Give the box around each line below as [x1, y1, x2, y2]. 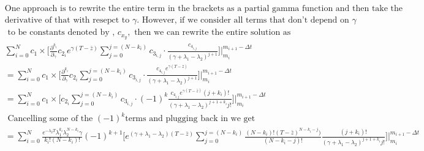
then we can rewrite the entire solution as [134, 28, 291, 37]
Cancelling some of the [7, 114, 93, 123]
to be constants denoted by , [7, 28, 115, 37]
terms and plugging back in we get [125, 114, 256, 123]
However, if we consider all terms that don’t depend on [142, 16, 349, 25]
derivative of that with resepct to [4, 16, 130, 25]
